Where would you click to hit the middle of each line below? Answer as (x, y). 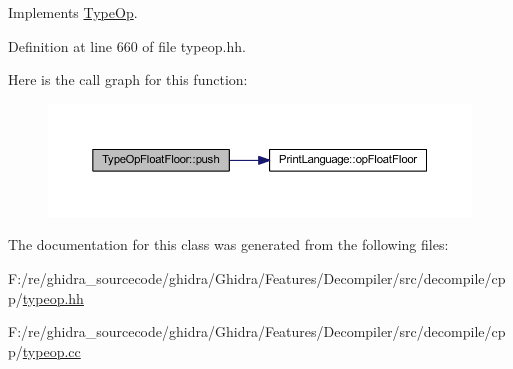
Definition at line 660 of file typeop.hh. (127, 45)
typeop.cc (51, 350)
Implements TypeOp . (73, 12)
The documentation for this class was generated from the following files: (228, 244)
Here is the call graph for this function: (128, 79)
